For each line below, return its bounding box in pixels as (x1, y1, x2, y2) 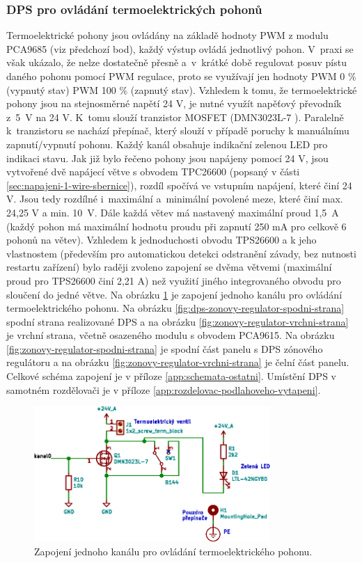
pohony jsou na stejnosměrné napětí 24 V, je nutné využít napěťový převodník (6, 96, 342, 111)
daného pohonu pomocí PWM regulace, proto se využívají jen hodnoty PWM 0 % (6, 69, 356, 83)
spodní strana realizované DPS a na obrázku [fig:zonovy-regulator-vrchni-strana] (6, 314, 349, 328)
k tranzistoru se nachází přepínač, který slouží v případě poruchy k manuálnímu (6, 123, 349, 138)
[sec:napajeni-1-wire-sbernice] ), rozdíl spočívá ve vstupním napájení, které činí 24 (6, 177, 352, 192)
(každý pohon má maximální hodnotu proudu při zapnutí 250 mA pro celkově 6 (6, 219, 347, 233)
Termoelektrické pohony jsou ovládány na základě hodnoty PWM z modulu (6, 28, 329, 42)
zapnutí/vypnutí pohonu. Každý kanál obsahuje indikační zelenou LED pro (6, 136, 328, 151)
